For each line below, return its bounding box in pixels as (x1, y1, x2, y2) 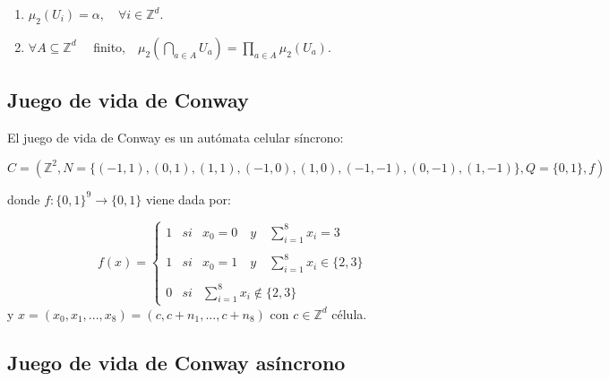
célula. (331, 304, 367, 323)
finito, (93, 37, 125, 56)
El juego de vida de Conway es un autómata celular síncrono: (7, 128, 344, 146)
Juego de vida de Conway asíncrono (7, 348, 346, 376)
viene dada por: (145, 189, 231, 208)
